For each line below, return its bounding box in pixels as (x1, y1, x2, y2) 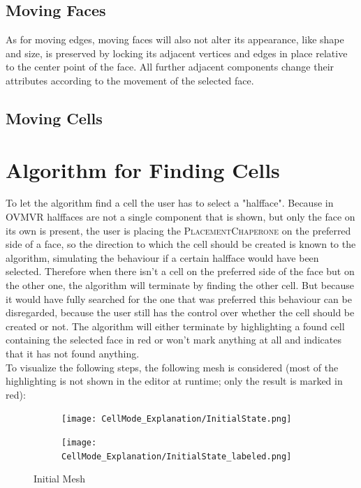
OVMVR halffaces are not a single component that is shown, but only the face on (6, 209, 355, 224)
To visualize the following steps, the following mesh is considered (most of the (6, 360, 339, 374)
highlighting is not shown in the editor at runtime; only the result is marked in (6, 374, 343, 388)
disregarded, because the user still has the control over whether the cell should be (6, 305, 355, 320)
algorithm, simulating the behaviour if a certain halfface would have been (6, 250, 319, 265)
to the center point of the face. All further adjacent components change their (6, 59, 334, 74)
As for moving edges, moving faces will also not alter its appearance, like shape (6, 32, 344, 47)
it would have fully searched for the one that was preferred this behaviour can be (6, 291, 352, 306)
